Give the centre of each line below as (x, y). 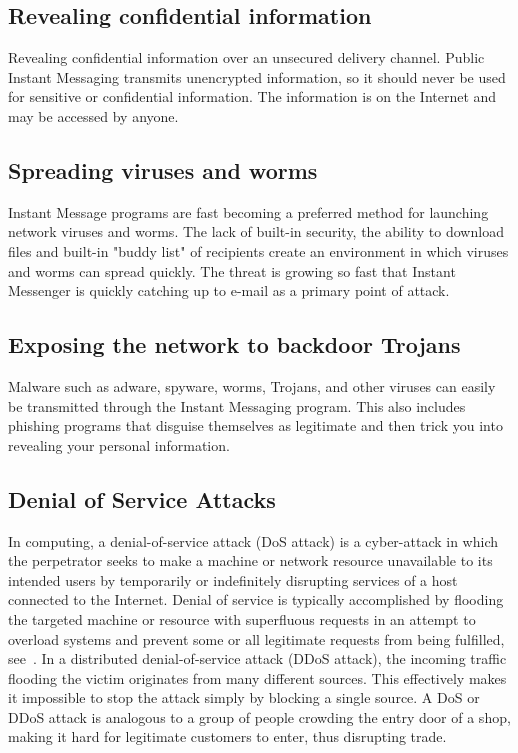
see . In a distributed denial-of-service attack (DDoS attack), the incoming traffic (257, 658)
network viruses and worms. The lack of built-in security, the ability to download (256, 231)
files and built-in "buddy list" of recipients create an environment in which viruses (258, 250)
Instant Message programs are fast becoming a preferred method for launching (248, 211)
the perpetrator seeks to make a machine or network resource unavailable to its (250, 560)
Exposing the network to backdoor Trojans (234, 344)
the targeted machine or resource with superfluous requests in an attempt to (242, 618)
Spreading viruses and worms (163, 169)
